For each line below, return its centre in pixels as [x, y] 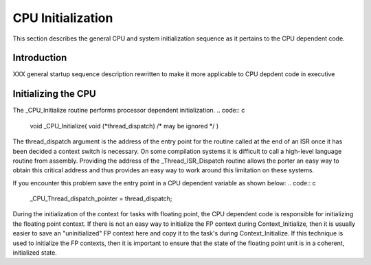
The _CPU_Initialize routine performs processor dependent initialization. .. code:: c [129, 111]
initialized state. [35, 253]
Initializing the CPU [54, 94]
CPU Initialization [63, 18]
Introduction [40, 58]
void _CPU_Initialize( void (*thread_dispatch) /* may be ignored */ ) [124, 126]
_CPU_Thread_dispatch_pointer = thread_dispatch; [101, 198]
